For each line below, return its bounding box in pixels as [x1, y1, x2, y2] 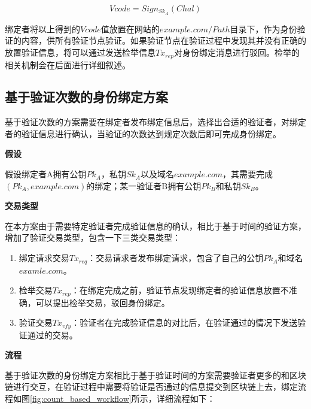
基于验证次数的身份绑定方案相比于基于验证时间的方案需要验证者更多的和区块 [5, 368, 306, 381]
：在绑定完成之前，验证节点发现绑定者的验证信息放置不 [71, 284, 289, 296]
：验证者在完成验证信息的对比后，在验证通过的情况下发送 [71, 316, 298, 329]
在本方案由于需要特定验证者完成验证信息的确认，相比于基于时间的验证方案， [5, 219, 306, 232]
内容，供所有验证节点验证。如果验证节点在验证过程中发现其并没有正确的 [21, 34, 306, 47]
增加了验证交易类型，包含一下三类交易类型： [5, 231, 181, 244]
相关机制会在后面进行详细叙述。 [5, 58, 130, 71]
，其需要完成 [222, 168, 273, 180]
